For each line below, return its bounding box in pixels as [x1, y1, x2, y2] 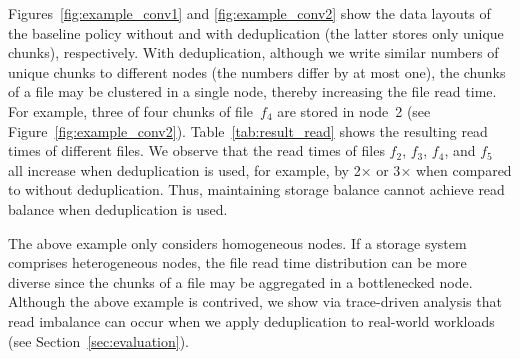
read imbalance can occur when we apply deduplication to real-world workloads [8, 310, 495, 331]
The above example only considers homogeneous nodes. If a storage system [8, 232, 467, 253]
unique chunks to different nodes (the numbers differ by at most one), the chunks [8, 61, 506, 82]
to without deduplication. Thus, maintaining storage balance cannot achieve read [8, 179, 505, 200]
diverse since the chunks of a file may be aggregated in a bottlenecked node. [8, 271, 473, 292]
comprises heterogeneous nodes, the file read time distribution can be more [8, 252, 467, 273]
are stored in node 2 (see [277, 100, 431, 121]
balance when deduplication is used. [8, 198, 228, 219]
